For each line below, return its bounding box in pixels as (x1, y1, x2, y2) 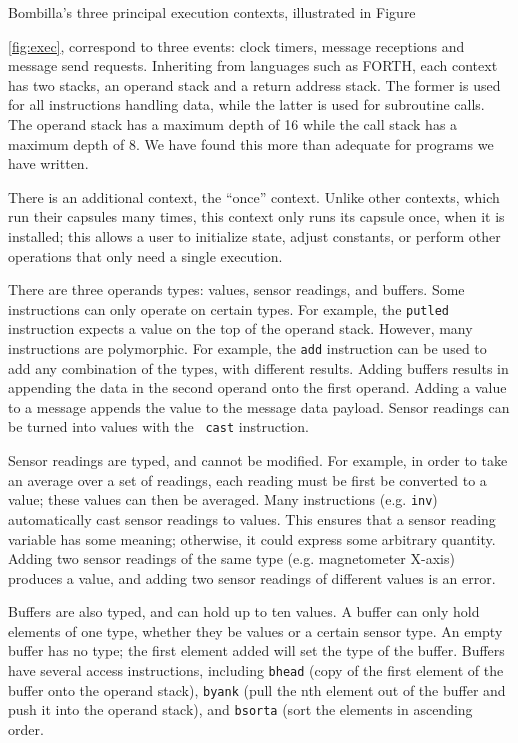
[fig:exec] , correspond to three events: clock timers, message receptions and (8, 35, 465, 56)
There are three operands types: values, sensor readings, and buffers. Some (8, 279, 465, 300)
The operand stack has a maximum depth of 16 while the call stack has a (8, 113, 458, 134)
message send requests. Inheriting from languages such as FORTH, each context (8, 55, 498, 76)
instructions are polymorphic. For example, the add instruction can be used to (8, 337, 487, 358)
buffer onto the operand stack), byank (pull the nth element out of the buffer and (8, 679, 506, 700)
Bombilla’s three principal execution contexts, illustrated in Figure (8, 2, 416, 22)
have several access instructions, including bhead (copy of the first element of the (8, 660, 504, 681)
